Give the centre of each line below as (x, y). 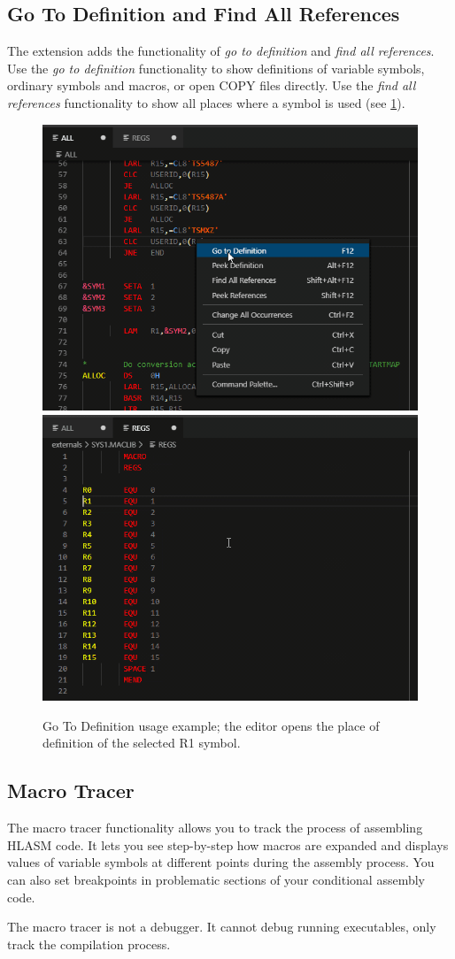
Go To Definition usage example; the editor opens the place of (211, 725)
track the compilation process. (89, 944)
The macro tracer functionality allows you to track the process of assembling (215, 828)
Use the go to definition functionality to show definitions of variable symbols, (216, 68)
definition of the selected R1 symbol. (142, 743)
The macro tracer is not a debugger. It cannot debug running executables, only (222, 927)
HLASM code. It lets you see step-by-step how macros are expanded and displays (228, 844)
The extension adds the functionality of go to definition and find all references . (221, 51)
